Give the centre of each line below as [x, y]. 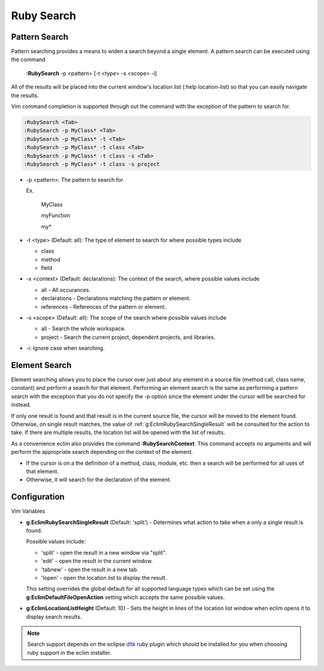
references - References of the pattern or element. [103, 306]
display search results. [54, 616]
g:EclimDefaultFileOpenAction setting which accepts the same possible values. [125, 597]
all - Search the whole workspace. [83, 329]
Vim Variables [28, 511]
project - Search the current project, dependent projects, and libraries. [128, 337]
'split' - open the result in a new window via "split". [104, 552]
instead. [21, 405]
